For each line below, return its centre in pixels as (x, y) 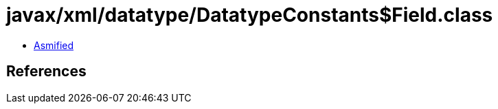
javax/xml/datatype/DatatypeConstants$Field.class (250, 15)
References (46, 72)
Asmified (54, 45)
